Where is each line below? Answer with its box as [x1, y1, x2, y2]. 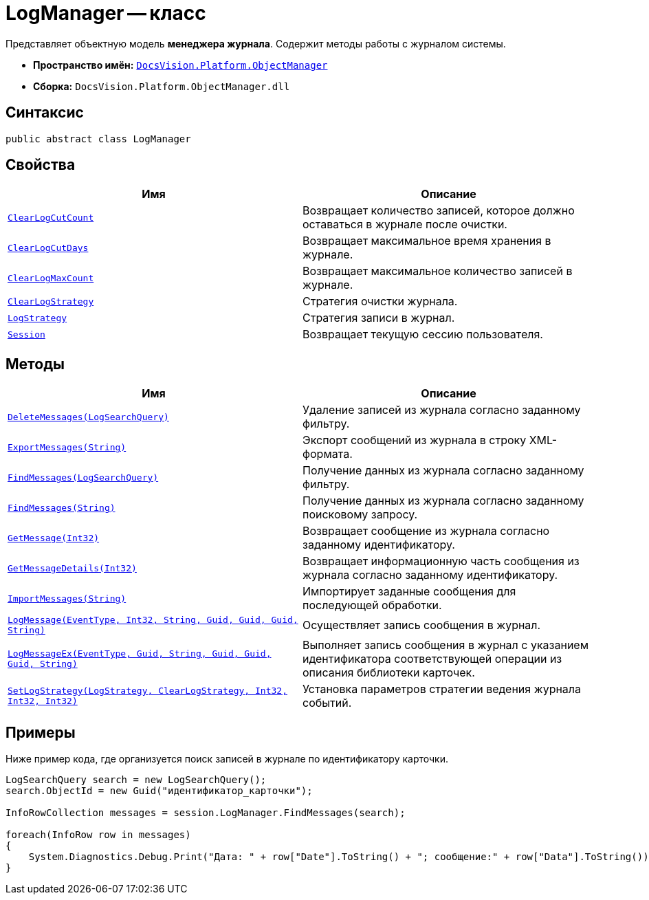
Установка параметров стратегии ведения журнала [302, 682, 582, 696]
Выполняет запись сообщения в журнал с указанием [302, 638, 588, 652]
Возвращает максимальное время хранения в [302, 234, 551, 248]
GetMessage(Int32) [8, 532, 100, 543]
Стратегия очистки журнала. [302, 294, 458, 309]
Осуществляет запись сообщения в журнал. [302, 618, 541, 633]
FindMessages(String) [8, 502, 115, 513]
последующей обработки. [302, 598, 442, 613]
